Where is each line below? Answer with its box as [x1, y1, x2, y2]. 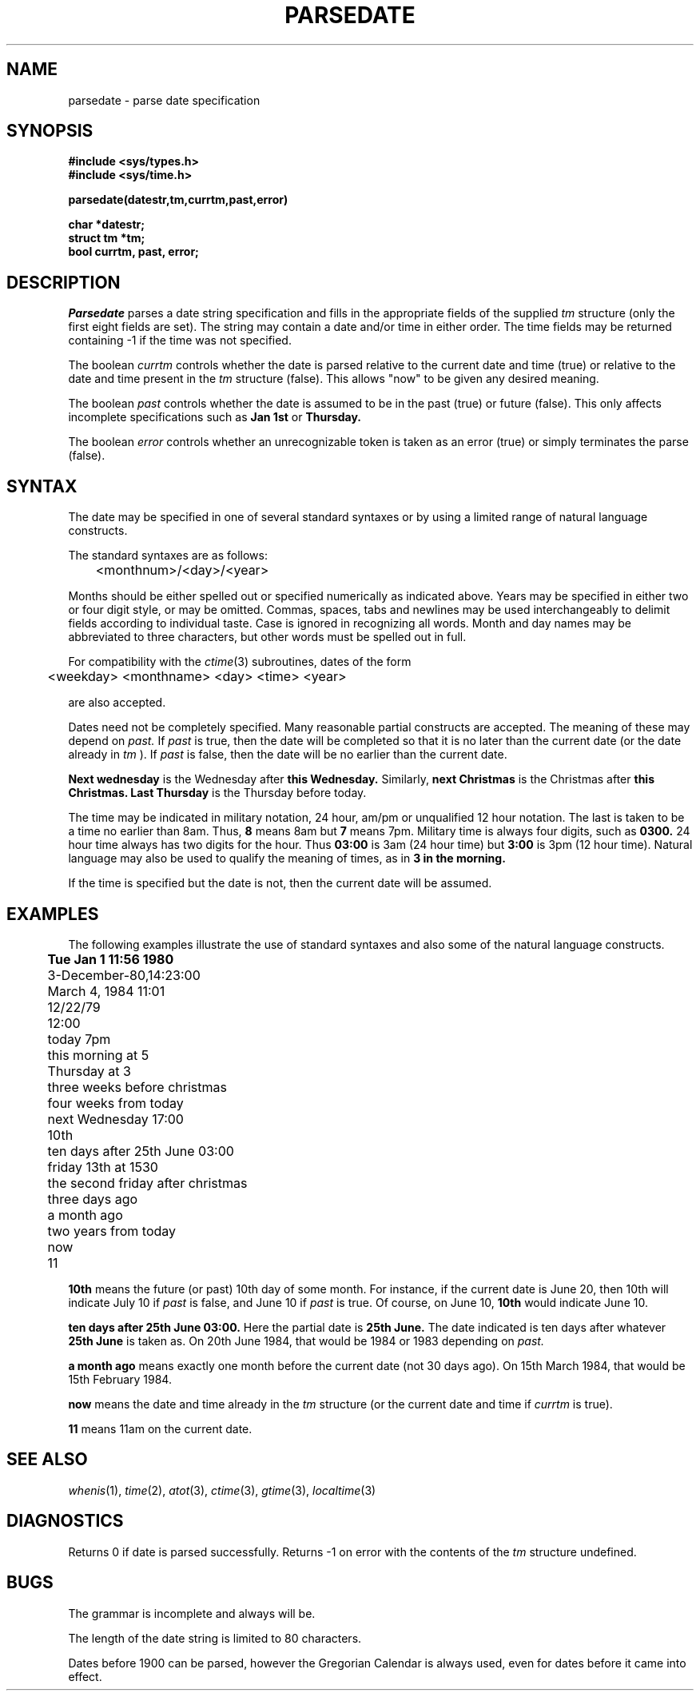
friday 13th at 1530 [47, 1158, 158, 1175]
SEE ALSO [6, 1449, 88, 1470]
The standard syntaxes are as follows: [68, 548, 268, 563]
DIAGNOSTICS [6, 1511, 124, 1532]
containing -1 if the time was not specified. [68, 333, 292, 348]
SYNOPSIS [6, 121, 93, 141]
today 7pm [47, 1030, 111, 1047]
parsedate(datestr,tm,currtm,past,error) [68, 193, 288, 207]
